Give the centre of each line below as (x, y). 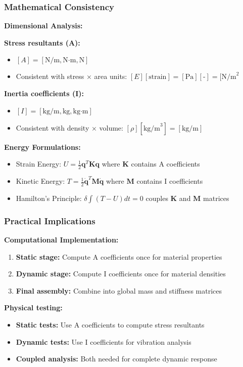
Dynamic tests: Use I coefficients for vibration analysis (104, 341)
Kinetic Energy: (40, 181)
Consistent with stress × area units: (71, 76)
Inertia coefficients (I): (44, 93)
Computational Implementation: (61, 240)
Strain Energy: (39, 164)
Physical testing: (33, 308)
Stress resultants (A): (42, 42)
